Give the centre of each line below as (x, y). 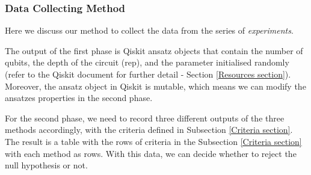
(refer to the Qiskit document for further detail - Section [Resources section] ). (148, 74)
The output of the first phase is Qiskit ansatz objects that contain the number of (154, 50)
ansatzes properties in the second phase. (79, 98)
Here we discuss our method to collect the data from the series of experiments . (149, 30)
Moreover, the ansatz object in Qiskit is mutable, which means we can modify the (155, 86)
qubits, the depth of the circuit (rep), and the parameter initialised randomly (147, 62)
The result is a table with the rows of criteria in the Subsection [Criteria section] (153, 141)
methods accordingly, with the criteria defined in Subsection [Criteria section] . (149, 130)
